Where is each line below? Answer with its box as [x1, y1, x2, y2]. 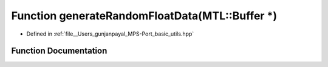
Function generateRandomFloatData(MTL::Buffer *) [11, 9, 278, 22]
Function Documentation [11, 46, 108, 56]
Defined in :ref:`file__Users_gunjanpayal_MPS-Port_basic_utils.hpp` [26, 30, 194, 37]
